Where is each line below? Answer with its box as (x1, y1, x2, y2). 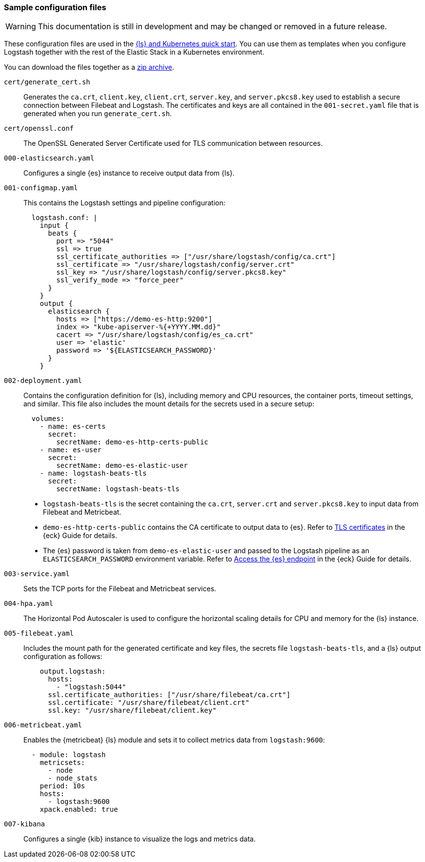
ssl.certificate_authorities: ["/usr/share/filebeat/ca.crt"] (48, 691, 290, 699)
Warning (5, 21, 36, 32)
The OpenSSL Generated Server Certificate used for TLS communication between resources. (23, 139, 323, 148)
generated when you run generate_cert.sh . (23, 109, 172, 118)
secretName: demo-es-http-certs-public (56, 438, 209, 446)
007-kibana (4, 820, 45, 828)
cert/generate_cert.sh (4, 78, 91, 86)
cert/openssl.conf (4, 124, 74, 133)
